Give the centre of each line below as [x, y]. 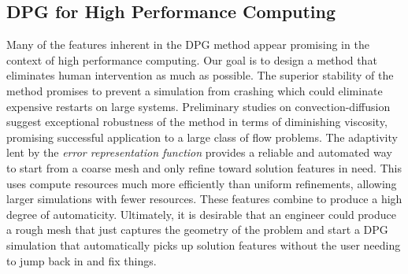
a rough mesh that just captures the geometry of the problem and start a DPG [197, 230]
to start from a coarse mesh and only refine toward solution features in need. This [204, 167]
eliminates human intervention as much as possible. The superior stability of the [200, 75]
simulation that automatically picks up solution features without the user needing [204, 244]
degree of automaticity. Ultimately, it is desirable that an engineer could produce [201, 214]
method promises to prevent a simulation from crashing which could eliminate [195, 90]
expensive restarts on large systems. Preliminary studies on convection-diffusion [198, 106]
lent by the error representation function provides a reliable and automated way [199, 152]
